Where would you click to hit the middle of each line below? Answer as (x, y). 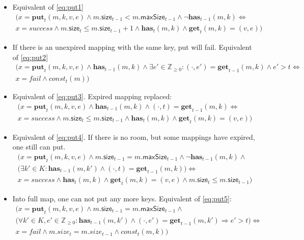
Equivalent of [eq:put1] (48, 7)
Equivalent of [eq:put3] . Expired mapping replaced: (92, 96)
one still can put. (39, 147)
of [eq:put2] (30, 57)
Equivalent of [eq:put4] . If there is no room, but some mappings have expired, (134, 137)
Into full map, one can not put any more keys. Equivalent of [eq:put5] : (122, 199)
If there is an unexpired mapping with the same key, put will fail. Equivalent (132, 47)
